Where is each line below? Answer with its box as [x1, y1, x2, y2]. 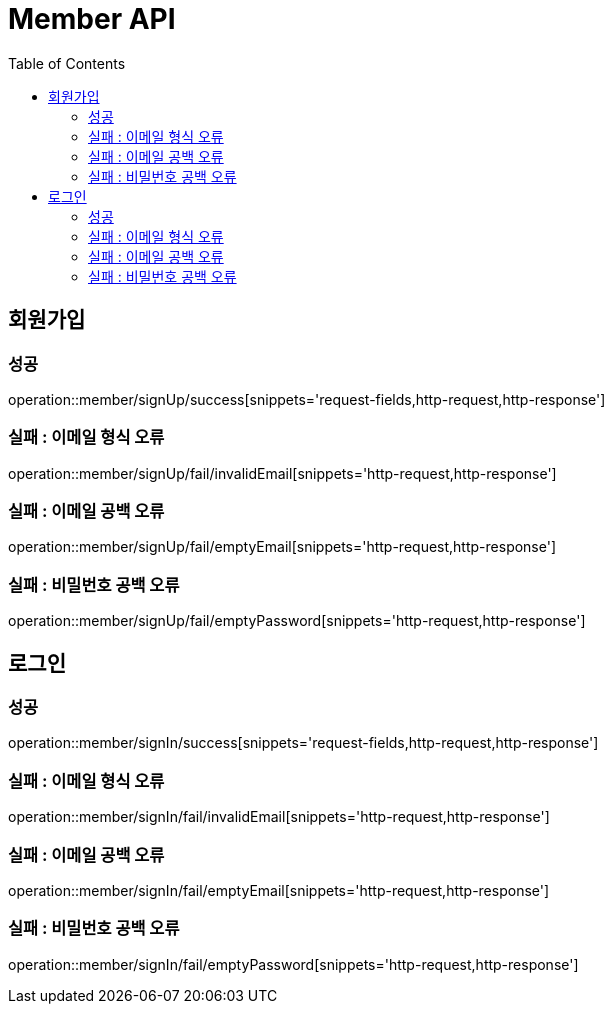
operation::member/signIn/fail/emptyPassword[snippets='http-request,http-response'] [8, 955, 579, 973]
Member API [8, 2, 176, 36]
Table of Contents [8, 54, 126, 72]
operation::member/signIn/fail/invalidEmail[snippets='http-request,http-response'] [8, 808, 550, 826]
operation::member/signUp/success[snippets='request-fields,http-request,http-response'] [8, 390, 606, 408]
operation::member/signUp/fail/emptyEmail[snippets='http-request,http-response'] [8, 538, 557, 556]
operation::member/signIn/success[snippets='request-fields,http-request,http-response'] [8, 734, 599, 752]
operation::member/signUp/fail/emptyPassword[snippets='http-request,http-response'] [8, 612, 586, 630]
